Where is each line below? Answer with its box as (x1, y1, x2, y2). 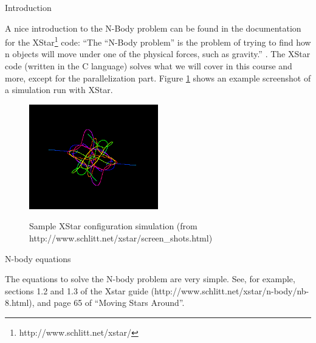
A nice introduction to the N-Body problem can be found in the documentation (5, 21, 301, 34)
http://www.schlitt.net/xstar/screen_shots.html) (29, 231, 213, 244)
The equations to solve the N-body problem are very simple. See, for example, (5, 272, 295, 285)
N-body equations (5, 252, 71, 265)
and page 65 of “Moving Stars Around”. (37, 296, 185, 309)
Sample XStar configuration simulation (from (29, 220, 197, 232)
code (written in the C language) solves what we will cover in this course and (5, 60, 292, 72)
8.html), (5, 296, 35, 309)
